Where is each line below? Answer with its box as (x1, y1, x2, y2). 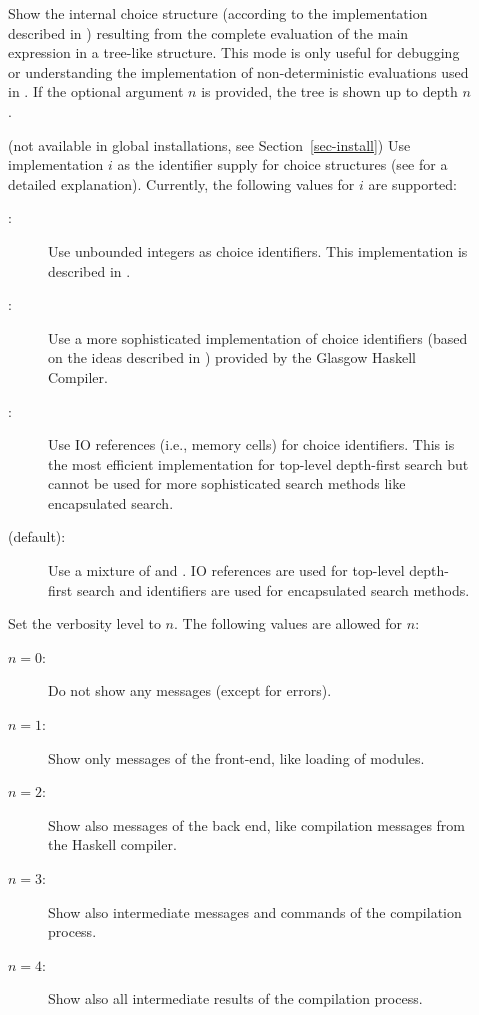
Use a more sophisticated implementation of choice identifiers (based (48, 327, 468, 348)
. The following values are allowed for (174, 613, 403, 634)
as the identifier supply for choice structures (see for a (117, 154, 448, 175)
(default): (8, 526, 66, 547)
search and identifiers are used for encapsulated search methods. (76, 579, 470, 600)
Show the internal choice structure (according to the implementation (8, 3, 428, 23)
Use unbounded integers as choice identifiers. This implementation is (48, 240, 468, 261)
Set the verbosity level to (8, 613, 161, 634)
